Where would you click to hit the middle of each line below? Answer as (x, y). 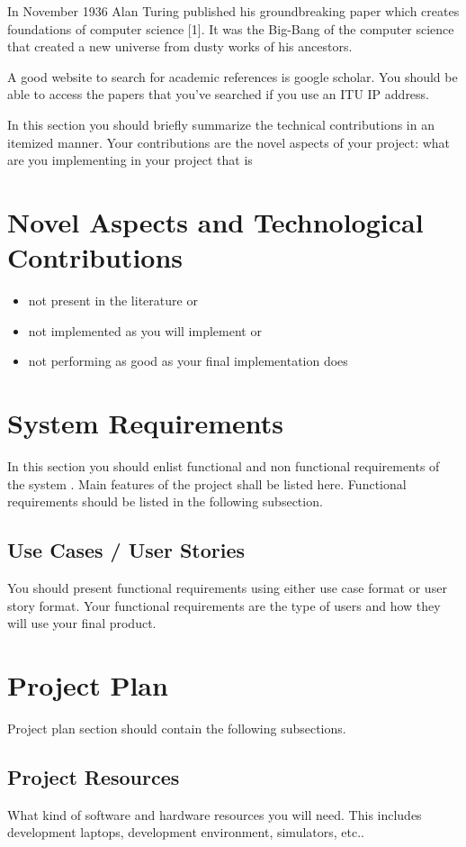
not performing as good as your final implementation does (188, 361)
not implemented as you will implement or (145, 330)
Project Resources (94, 776)
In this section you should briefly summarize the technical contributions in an (221, 124)
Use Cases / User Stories (126, 550)
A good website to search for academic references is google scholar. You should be (233, 76)
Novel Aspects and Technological (215, 221)
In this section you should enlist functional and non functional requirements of (224, 465)
